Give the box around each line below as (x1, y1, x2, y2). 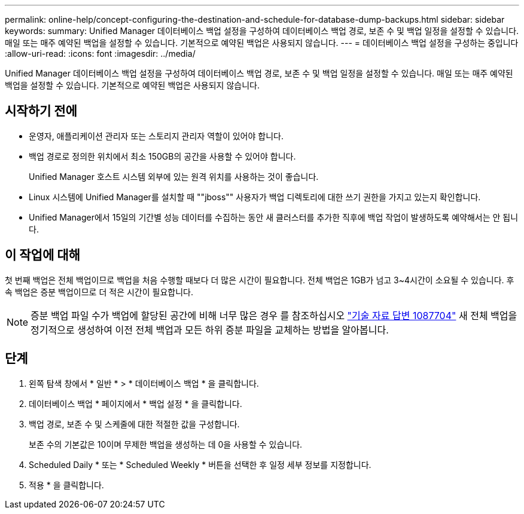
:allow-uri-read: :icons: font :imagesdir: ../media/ (5, 48, 196, 59)
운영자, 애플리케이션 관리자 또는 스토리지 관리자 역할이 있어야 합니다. (29, 130, 284, 141)
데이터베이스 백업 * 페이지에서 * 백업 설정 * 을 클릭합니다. (29, 398, 242, 409)
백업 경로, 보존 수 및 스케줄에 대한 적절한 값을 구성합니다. (29, 418, 240, 429)
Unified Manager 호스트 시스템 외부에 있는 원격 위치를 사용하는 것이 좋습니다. (29, 171, 319, 182)
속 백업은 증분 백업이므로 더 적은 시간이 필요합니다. (5, 286, 193, 297)
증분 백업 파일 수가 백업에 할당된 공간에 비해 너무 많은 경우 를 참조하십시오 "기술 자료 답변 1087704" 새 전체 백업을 (31, 309, 517, 322)
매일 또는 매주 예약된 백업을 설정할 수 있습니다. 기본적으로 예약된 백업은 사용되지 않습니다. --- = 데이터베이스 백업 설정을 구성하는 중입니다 (5, 38, 519, 48)
